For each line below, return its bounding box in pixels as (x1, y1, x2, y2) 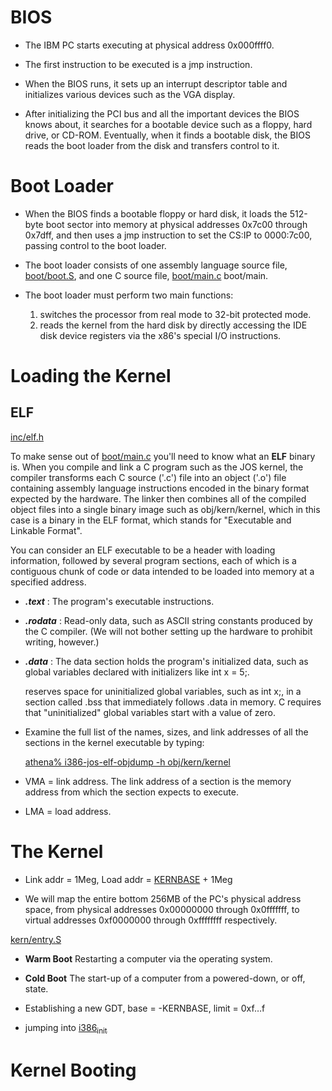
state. (24, 982, 49, 995)
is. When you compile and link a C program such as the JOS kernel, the (10, 461, 304, 473)
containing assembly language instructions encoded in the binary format (10, 482, 310, 494)
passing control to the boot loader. (24, 239, 167, 251)
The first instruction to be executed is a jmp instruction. (24, 58, 253, 70)
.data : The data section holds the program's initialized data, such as (24, 655, 309, 667)
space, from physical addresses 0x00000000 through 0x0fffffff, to (24, 903, 300, 915)
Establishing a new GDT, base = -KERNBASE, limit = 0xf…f (24, 1002, 266, 1014)
